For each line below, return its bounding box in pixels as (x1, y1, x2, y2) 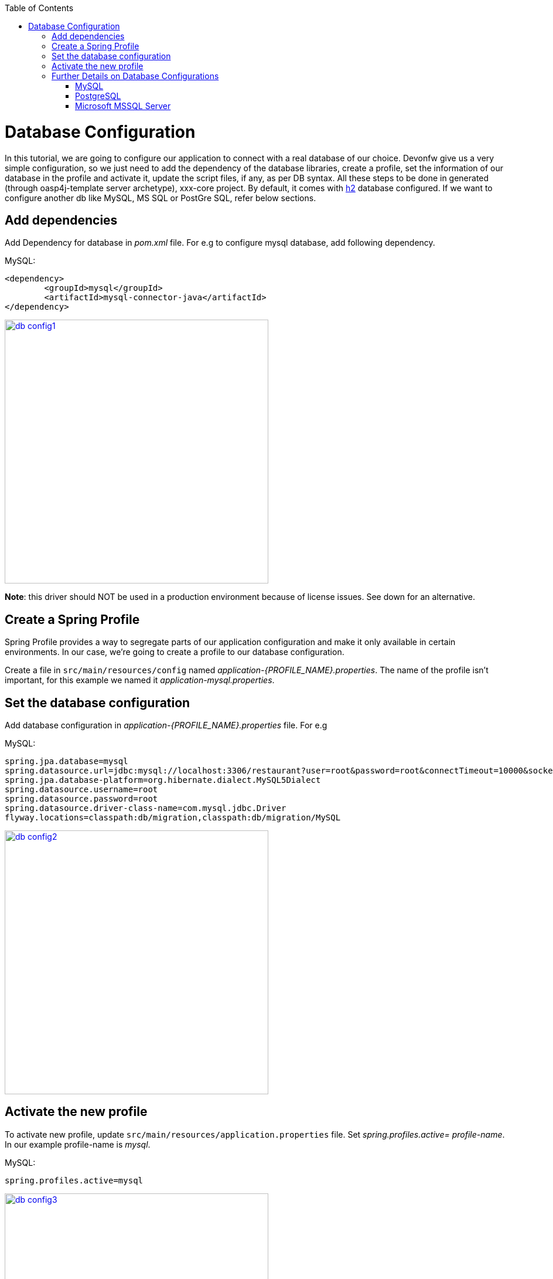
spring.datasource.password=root (5, 794, 158, 804)
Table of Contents (5, 3, 74, 13)
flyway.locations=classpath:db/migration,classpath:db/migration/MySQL (5, 813, 341, 823)
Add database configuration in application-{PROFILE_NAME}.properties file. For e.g (5, 720, 327, 731)
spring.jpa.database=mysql (5, 756, 128, 766)
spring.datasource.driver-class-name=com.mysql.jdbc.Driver (5, 803, 286, 813)
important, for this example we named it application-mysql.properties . (5, 675, 275, 686)
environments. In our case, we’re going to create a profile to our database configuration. (5, 647, 344, 657)
